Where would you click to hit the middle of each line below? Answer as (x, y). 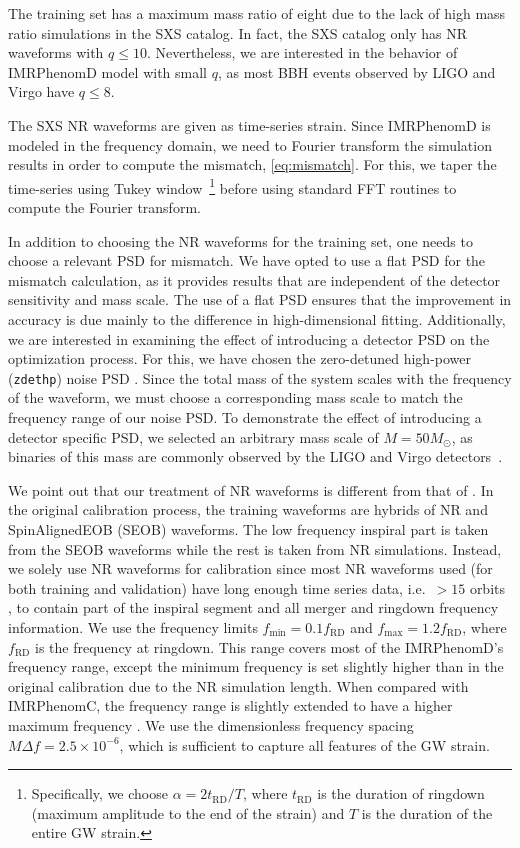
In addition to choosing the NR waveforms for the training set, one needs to (240, 240)
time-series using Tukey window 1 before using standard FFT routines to (232, 186)
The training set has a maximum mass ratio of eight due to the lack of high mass (257, 13)
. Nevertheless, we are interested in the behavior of (302, 52)
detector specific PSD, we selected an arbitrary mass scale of (193, 436)
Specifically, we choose (99, 793)
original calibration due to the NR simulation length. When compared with (238, 685)
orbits (487, 587)
